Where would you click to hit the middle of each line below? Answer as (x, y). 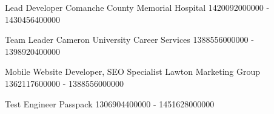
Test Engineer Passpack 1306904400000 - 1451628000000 (110, 103)
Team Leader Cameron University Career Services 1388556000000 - (129, 40)
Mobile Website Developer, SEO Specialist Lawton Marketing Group (133, 71)
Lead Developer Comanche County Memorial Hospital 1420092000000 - (137, 7)
